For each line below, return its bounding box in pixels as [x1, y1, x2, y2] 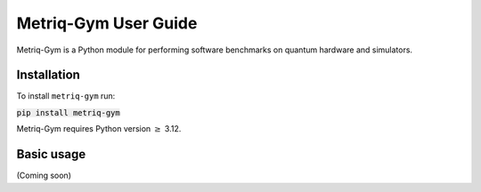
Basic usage [16, 147, 86, 162]
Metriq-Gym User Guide [16, 13, 198, 33]
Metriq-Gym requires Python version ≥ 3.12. [16, 124, 182, 134]
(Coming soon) [16, 170, 71, 181]
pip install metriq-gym [16, 108, 120, 117]
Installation [16, 68, 80, 83]
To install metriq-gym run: [16, 91, 116, 101]
